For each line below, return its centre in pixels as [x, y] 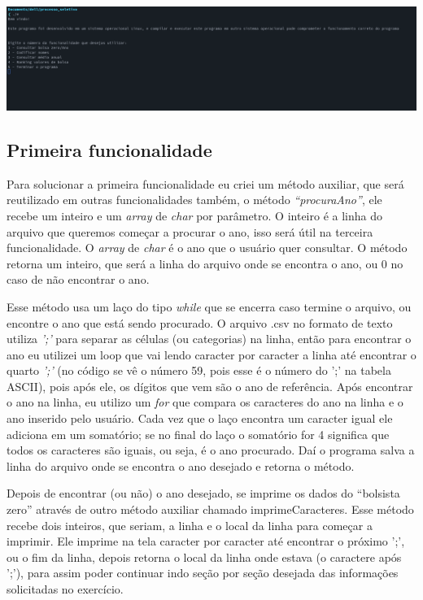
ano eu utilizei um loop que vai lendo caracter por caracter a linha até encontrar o [211, 354]
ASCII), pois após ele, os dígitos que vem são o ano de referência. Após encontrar [210, 386]
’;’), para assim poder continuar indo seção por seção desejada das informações [203, 573]
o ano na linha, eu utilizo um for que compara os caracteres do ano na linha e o [205, 402]
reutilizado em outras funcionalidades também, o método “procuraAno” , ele [194, 200]
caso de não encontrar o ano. [78, 279]
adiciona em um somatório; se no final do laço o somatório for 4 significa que [198, 434]
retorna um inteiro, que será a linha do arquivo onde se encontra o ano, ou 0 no [205, 263]
